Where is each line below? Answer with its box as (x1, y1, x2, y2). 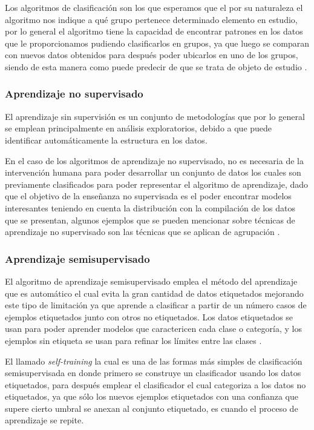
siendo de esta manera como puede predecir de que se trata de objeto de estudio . (5, 60, 307, 73)
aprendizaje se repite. (5, 414, 84, 426)
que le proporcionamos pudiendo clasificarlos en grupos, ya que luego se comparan (5, 36, 310, 49)
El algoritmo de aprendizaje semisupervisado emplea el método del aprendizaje (5, 274, 298, 287)
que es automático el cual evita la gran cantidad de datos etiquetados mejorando (5, 286, 304, 299)
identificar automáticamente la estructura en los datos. (5, 133, 208, 146)
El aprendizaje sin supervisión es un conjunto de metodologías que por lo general (5, 110, 305, 122)
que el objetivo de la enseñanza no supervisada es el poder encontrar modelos (5, 190, 292, 202)
